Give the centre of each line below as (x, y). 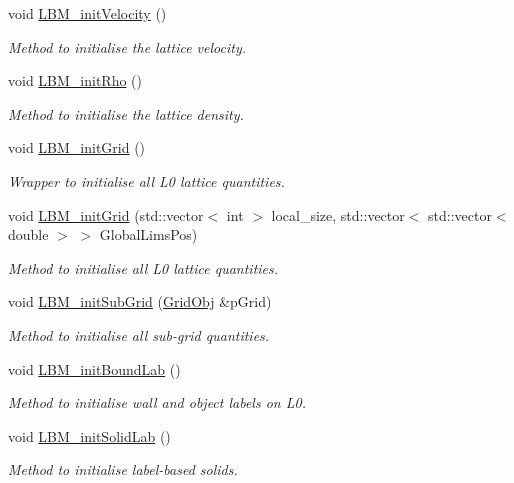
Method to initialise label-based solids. (123, 469)
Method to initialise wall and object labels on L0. (157, 402)
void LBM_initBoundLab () (94, 368)
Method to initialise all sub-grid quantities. (139, 334)
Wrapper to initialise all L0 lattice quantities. (146, 180)
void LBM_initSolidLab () (89, 435)
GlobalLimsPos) (148, 234)
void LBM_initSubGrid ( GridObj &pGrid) (140, 301)
